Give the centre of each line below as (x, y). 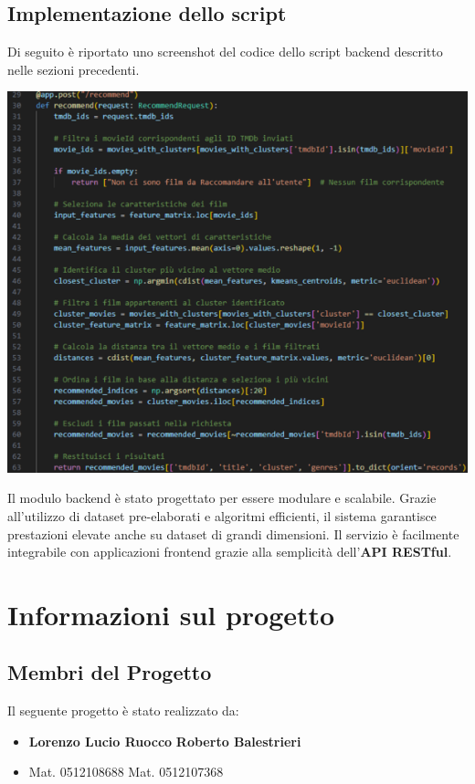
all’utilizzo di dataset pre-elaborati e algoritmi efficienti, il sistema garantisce (222, 515)
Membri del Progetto (110, 672)
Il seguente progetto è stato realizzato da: (123, 711)
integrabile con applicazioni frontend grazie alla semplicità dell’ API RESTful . (230, 552)
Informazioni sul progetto (171, 614)
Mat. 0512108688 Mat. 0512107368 (126, 772)
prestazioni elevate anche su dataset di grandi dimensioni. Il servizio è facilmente (233, 533)
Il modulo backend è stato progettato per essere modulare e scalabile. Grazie (222, 498)
